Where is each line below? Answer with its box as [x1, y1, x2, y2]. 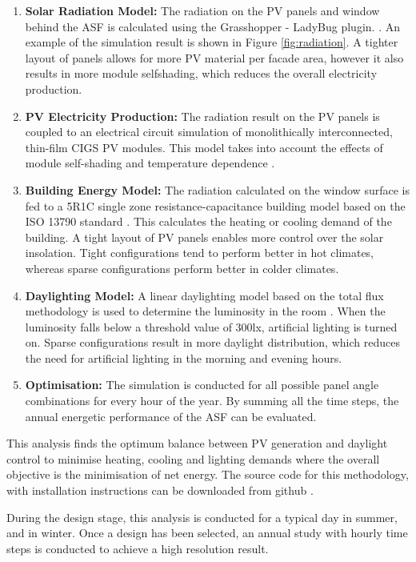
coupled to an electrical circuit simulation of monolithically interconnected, [25, 123, 393, 140]
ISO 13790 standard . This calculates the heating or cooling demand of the [25, 213, 392, 230]
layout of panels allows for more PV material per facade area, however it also [25, 49, 404, 66]
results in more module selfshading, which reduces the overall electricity [25, 65, 378, 82]
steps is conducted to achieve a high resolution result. [6, 540, 269, 556]
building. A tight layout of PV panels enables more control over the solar [25, 228, 384, 245]
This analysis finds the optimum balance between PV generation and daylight [6, 435, 388, 452]
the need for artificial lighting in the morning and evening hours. [25, 349, 342, 366]
